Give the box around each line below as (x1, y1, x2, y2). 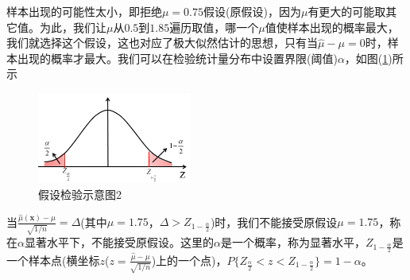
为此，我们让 (39, 18, 106, 35)
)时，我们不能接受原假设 (210, 213, 338, 230)
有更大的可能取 (307, 3, 386, 19)
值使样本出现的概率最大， (265, 18, 399, 35)
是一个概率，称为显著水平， (220, 234, 366, 251)
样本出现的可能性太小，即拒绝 (6, 3, 162, 19)
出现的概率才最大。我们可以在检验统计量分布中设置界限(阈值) (17, 49, 338, 66)
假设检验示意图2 (38, 185, 122, 202)
